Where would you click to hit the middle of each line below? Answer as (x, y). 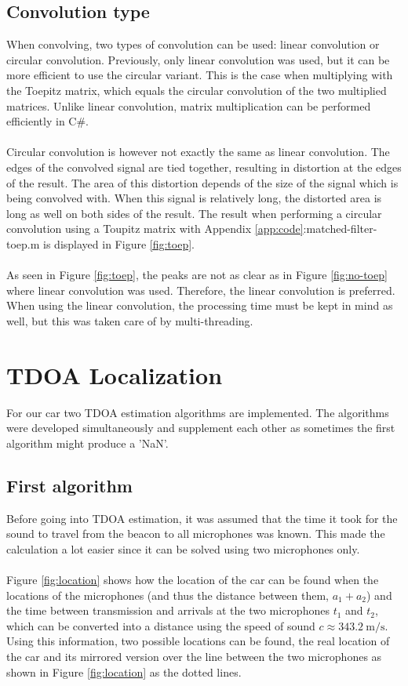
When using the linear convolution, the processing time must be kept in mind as (200, 305)
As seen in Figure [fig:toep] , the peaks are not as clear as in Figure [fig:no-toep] (197, 275)
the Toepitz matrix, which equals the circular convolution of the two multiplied (197, 90)
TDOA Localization (115, 374)
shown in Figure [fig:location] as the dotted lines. (124, 671)
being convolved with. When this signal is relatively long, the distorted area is (194, 198)
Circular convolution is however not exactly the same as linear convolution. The (198, 152)
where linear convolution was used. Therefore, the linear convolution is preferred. (201, 290)
